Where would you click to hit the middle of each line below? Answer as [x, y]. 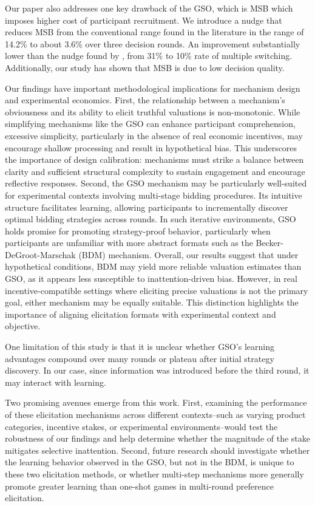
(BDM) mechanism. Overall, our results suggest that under [188, 254]
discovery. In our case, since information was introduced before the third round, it [157, 370]
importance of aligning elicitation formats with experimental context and [141, 314]
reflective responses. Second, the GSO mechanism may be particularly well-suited [156, 183]
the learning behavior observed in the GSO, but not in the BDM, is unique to [150, 462]
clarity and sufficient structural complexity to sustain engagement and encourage [155, 171]
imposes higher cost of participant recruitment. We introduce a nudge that [144, 20]
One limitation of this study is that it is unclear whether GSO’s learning [140, 347]
